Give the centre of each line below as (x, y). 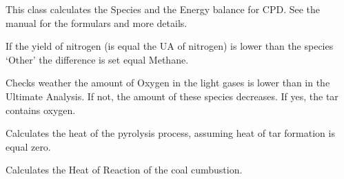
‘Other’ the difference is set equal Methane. (97, 59)
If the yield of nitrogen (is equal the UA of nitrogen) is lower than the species (170, 46)
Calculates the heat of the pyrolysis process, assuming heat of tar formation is (170, 133)
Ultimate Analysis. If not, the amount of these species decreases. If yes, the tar (172, 96)
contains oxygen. (41, 110)
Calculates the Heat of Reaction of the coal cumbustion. (124, 170)
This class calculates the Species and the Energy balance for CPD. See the (163, 9)
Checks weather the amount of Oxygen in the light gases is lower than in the (168, 83)
